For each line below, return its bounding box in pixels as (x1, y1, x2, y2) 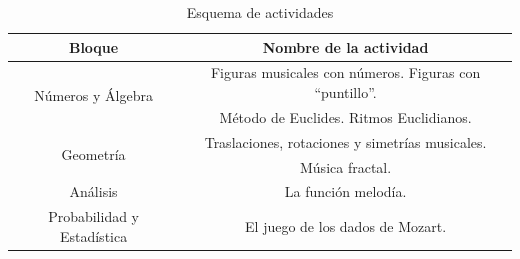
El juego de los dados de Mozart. (245, 216, 447, 237)
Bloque (68, 36, 119, 57)
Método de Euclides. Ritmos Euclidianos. (219, 106, 472, 127)
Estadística (59, 225, 128, 246)
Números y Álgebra (34, 84, 153, 105)
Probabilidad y (48, 206, 140, 227)
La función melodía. (284, 181, 407, 202)
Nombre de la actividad (262, 36, 429, 57)
